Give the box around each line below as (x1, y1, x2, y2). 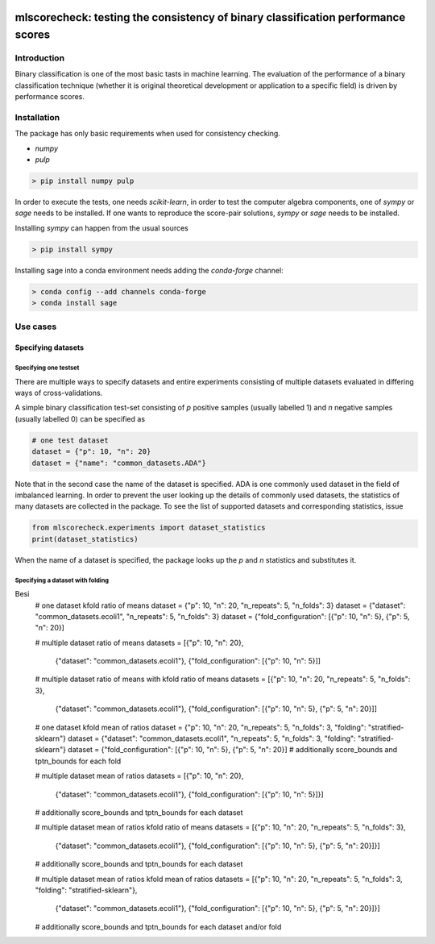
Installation (14, 111, 60, 123)
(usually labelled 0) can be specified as (14, 414, 145, 423)
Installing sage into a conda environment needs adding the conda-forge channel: (14, 265, 284, 275)
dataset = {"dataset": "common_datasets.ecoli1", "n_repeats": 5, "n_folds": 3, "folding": (67, 734, 356, 743)
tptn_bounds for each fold (35, 756, 122, 766)
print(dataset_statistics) (31, 534, 139, 543)
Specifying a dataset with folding (14, 576, 109, 584)
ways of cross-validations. (14, 388, 103, 398)
